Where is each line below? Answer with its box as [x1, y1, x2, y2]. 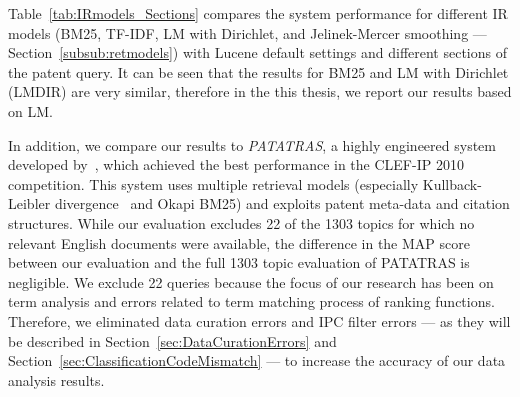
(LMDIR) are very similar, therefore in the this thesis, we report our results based [8, 81, 512, 102]
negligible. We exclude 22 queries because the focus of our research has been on [8, 271, 494, 292]
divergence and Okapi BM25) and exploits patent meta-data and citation [54, 193, 510, 214]
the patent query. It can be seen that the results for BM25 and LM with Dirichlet [8, 61, 509, 82]
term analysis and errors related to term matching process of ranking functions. [8, 291, 495, 312]
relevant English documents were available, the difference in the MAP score [8, 232, 470, 253]
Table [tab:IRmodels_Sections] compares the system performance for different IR [8, 3, 508, 23]
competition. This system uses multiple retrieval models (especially [8, 173, 419, 194]
